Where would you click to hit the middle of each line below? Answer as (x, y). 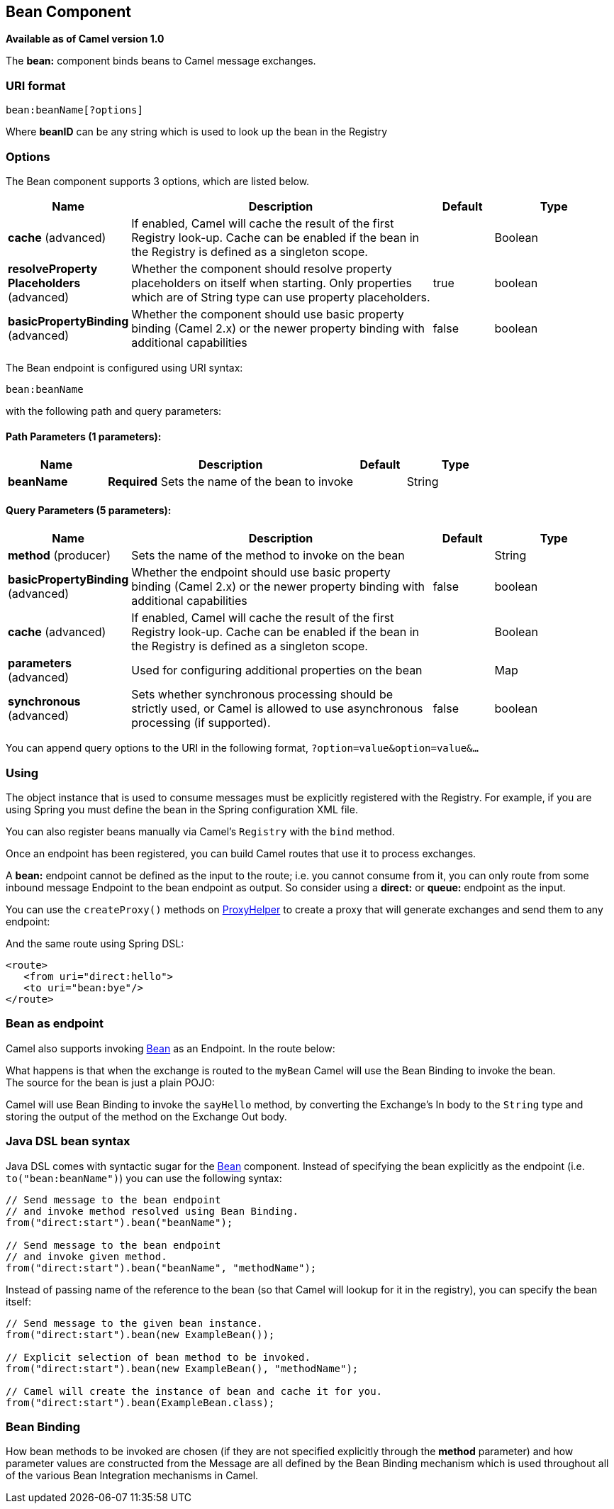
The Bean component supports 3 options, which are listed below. (158, 181)
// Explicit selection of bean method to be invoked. (158, 1357)
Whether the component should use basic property (268, 314)
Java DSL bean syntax (68, 1141)
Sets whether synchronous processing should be (262, 695)
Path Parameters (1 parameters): (84, 436)
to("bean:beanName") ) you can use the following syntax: (144, 1178)
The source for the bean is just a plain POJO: (110, 1082)
